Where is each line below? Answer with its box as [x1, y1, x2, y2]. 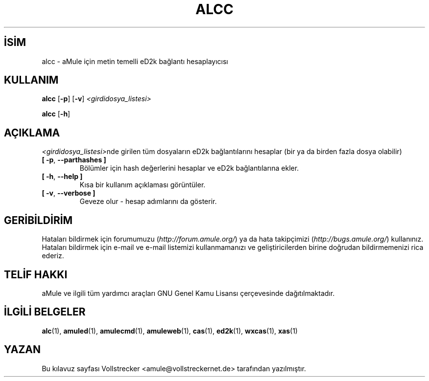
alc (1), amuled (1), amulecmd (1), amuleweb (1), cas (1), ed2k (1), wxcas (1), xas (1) [42, 326, 298, 335]
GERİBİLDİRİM [4, 214, 73, 226]
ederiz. [42, 251, 64, 260]
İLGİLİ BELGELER [4, 306, 86, 318]
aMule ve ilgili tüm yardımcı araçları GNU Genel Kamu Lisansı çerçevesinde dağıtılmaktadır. [42, 289, 335, 297]
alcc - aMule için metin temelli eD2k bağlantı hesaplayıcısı [42, 57, 228, 66]
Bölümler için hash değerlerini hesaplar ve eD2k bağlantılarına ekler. [79, 164, 299, 173]
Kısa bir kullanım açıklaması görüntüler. [79, 180, 206, 189]
